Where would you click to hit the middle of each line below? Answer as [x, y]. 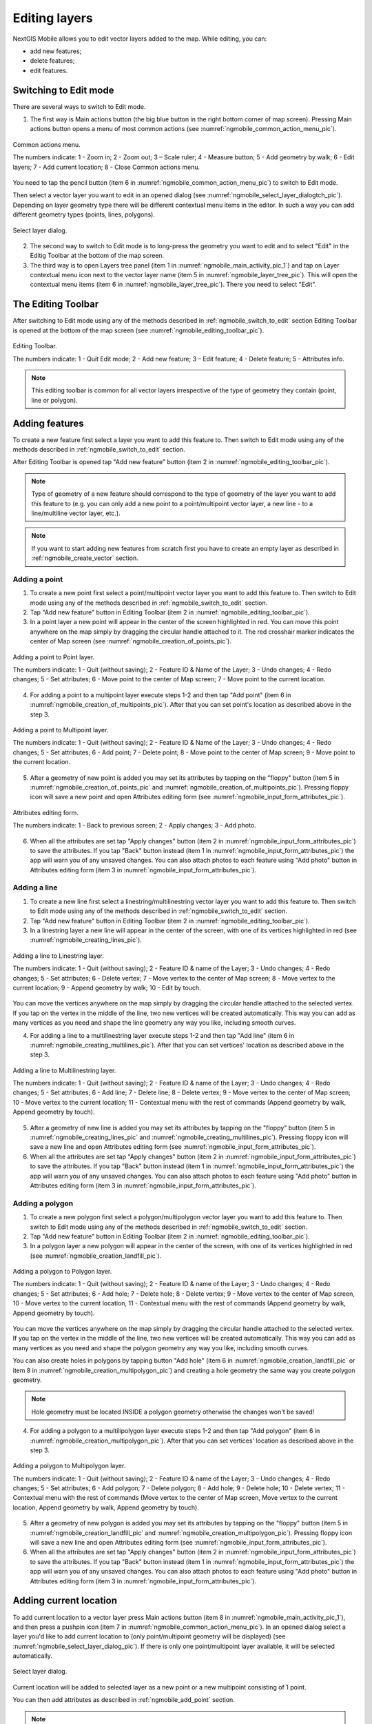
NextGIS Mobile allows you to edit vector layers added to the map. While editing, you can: [140, 39]
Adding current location [65, 1601]
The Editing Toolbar [56, 304]
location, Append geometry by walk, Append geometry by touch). [106, 1507]
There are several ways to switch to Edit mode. [79, 106]
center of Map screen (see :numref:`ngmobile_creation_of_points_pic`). [131, 641]
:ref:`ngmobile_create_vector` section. [85, 558]
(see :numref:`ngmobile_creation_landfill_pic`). [96, 1256]
